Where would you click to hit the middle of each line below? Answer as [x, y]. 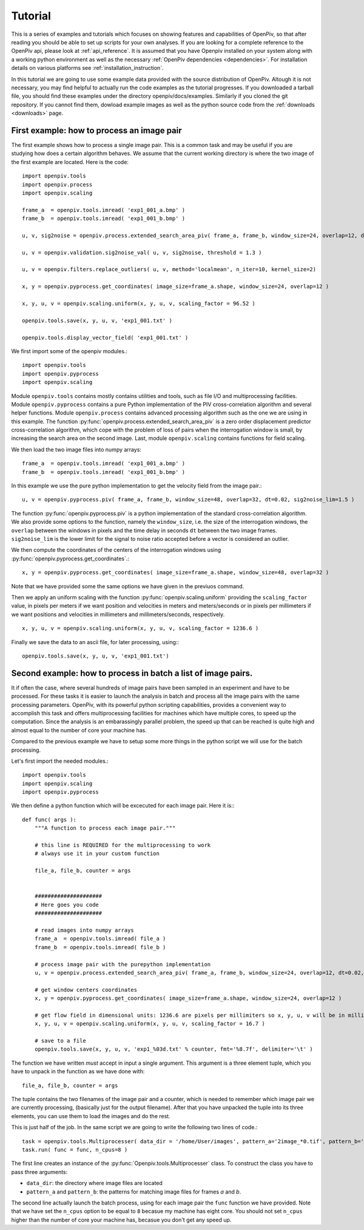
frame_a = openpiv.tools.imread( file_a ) [100, 939]
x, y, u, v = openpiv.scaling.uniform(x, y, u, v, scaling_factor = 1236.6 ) [140, 628]
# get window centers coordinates [86, 990]
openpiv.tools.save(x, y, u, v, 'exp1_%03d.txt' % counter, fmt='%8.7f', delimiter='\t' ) [174, 1049]
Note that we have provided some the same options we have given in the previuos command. [128, 586]
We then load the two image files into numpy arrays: [76, 449]
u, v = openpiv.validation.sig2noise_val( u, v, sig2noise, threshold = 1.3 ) [142, 253]
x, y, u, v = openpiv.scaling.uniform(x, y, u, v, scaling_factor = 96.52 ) [139, 304]
